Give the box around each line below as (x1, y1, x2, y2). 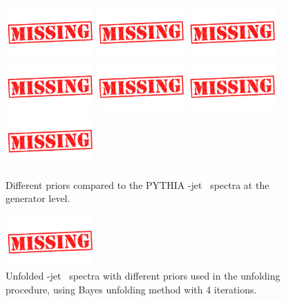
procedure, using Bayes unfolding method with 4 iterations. (6, 282, 257, 296)
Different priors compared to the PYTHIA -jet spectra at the (6, 177, 269, 192)
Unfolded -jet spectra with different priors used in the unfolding (6, 268, 280, 283)
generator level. (6, 191, 70, 206)
